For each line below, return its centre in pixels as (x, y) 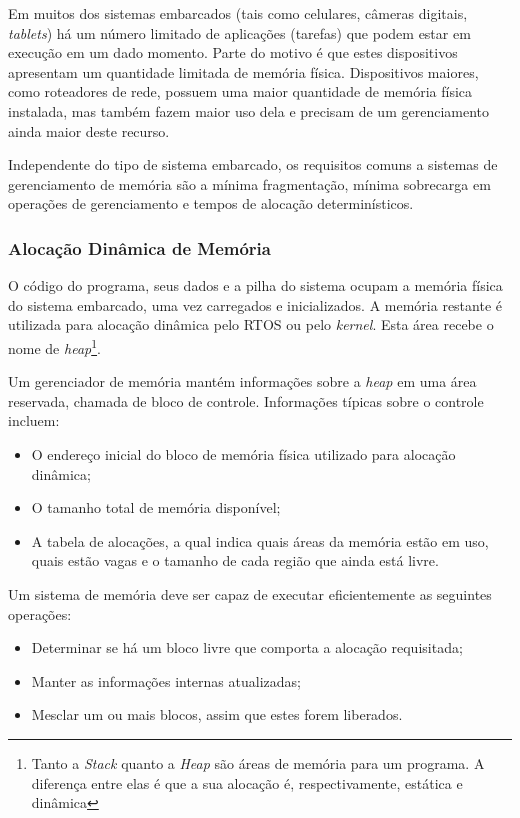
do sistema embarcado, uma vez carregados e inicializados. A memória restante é (255, 304)
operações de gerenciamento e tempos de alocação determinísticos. (211, 203)
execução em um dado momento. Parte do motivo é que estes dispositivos (233, 52)
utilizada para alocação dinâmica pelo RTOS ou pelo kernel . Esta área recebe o (251, 324)
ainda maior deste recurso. (89, 130)
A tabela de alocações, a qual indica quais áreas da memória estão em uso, (260, 540)
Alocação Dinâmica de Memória (139, 247)
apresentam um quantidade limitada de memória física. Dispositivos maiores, (243, 71)
